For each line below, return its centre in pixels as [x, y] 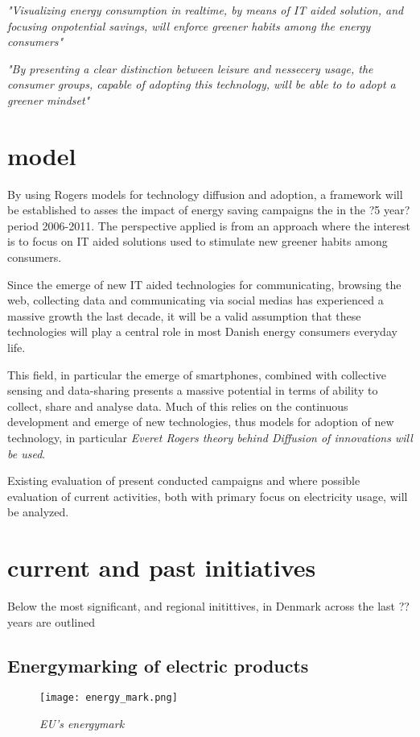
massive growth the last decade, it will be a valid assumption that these [184, 315]
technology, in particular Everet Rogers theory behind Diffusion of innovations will [210, 437]
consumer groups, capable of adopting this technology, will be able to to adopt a [202, 84]
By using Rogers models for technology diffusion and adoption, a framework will [205, 194]
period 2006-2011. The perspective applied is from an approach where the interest [209, 225]
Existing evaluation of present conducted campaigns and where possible [184, 480]
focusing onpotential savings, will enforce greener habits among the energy [189, 25]
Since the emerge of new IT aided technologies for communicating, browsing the [204, 284]
